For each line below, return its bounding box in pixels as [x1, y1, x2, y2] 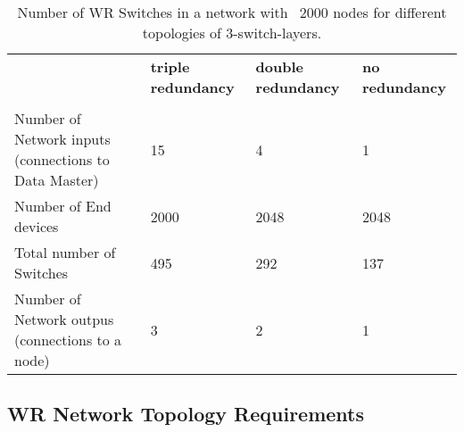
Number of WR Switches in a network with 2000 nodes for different [17, 2, 447, 22]
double [255, 56, 303, 77]
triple [150, 56, 190, 77]
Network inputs [14, 129, 111, 149]
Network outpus [14, 309, 114, 329]
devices [14, 216, 59, 237]
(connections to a [14, 329, 122, 350]
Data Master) [14, 170, 99, 190]
